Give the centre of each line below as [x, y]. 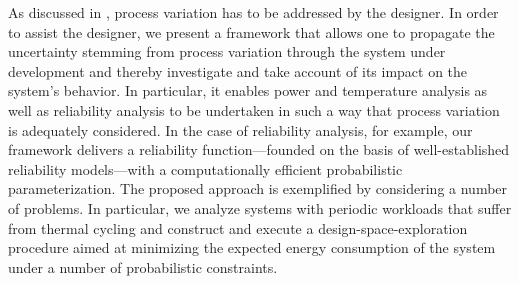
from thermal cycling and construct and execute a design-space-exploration [238, 227]
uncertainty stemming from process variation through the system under [227, 51]
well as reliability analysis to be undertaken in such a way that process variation [254, 109]
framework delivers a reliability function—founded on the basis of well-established [259, 149]
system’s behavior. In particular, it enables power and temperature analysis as [248, 90]
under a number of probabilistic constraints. [143, 266]
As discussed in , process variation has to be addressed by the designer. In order [253, 12]
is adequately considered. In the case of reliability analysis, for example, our [240, 129]
